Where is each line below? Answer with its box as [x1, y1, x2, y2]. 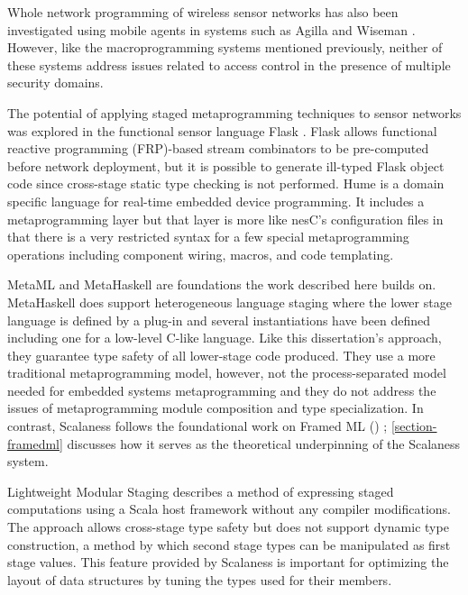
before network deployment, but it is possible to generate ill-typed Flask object [7, 156, 445, 175]
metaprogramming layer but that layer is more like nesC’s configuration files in [7, 209, 444, 228]
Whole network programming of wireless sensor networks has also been [7, 3, 399, 21]
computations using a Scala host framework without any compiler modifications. [7, 499, 451, 518]
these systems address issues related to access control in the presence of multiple [7, 55, 451, 74]
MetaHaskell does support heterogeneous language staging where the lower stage [7, 292, 452, 311]
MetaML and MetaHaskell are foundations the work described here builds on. [7, 275, 436, 294]
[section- [390, 416, 437, 435]
